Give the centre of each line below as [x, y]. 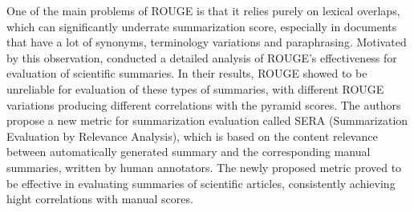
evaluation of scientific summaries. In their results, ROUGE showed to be [187, 73]
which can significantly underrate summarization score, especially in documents [202, 26]
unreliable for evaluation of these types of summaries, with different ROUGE [195, 88]
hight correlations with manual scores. [100, 199]
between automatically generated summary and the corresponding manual [189, 152]
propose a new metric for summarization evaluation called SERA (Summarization [207, 120]
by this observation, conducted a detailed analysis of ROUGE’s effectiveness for [202, 57]
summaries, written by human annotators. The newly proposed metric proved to [204, 167]
